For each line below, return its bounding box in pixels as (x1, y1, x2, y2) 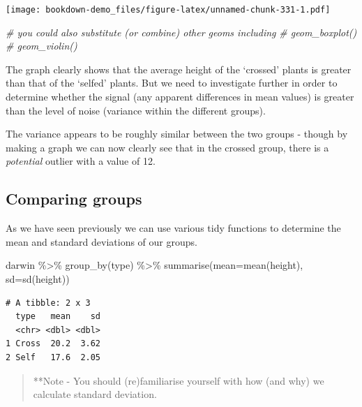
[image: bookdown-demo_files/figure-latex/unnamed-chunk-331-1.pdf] (6, 5, 331, 15)
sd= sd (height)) (6, 271, 70, 286)
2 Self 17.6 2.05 (6, 352, 101, 362)
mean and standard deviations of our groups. (6, 234, 197, 249)
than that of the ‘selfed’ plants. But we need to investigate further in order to (6, 75, 338, 90)
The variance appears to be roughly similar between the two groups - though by (6, 126, 348, 141)
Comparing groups (6, 188, 142, 209)
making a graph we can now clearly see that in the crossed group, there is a (6, 140, 329, 154)
